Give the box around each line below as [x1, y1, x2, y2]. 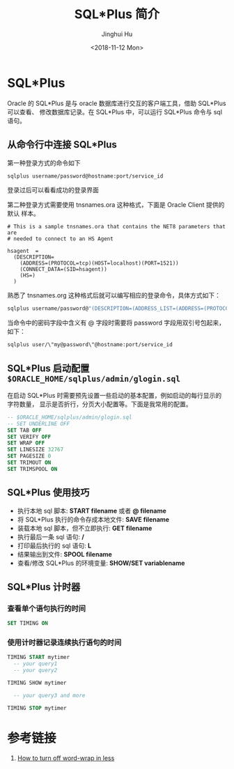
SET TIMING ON [7, 620, 49, 627]
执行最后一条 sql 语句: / [17, 532, 85, 541]
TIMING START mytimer [7, 654, 70, 661]
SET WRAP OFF [7, 440, 45, 446]
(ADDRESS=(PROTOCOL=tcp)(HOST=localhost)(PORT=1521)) [19, 260, 179, 267]
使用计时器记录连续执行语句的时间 [7, 638, 122, 648]
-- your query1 [13, 660, 58, 667]
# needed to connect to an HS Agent [7, 235, 114, 242]
